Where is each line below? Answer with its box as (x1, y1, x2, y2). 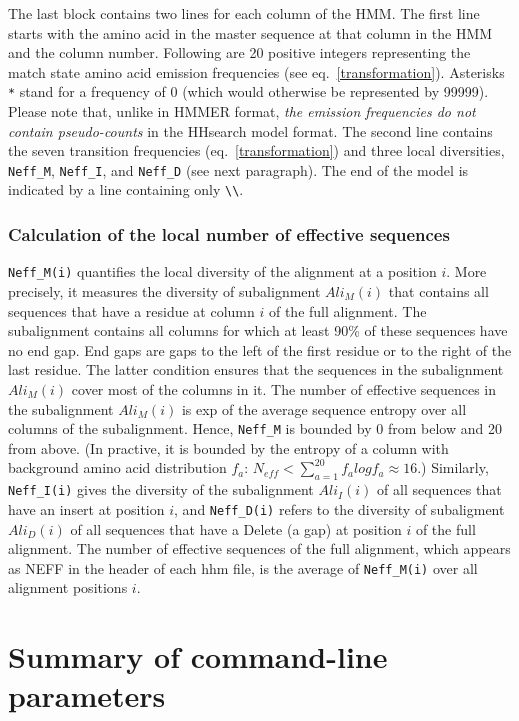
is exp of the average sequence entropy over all (181, 398, 467, 419)
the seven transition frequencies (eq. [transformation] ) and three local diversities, (8, 140, 505, 161)
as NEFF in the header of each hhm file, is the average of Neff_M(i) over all (8, 557, 478, 578)
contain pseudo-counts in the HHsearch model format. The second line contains (8, 120, 493, 141)
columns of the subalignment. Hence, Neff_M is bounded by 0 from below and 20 (8, 418, 502, 439)
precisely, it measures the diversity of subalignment (8, 281, 321, 301)
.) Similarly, (417, 457, 489, 478)
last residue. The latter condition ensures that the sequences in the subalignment (8, 359, 504, 380)
